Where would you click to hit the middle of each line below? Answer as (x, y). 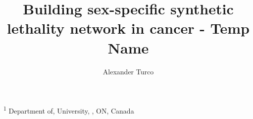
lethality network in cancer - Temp (128, 28)
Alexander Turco (128, 71)
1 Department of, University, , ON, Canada (69, 110)
